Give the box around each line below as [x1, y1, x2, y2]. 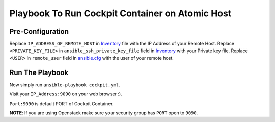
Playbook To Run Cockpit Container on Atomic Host [9, 8, 232, 19]
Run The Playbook [9, 68, 69, 77]
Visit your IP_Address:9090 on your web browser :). [9, 91, 122, 97]
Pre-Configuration [9, 27, 69, 36]
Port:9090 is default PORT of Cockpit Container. [9, 100, 114, 107]
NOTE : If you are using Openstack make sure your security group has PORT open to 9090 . [9, 110, 198, 116]
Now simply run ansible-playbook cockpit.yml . [9, 82, 120, 88]
